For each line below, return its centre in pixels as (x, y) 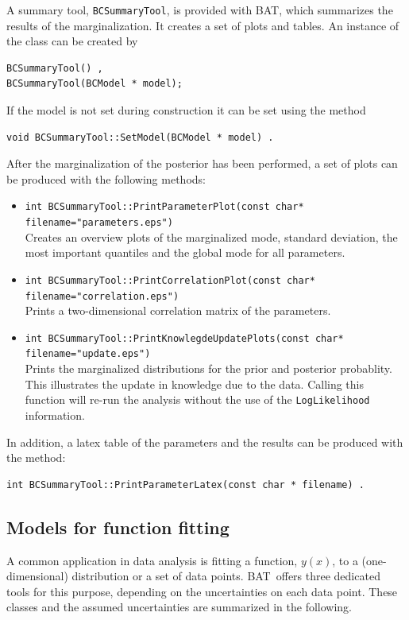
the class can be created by (72, 41)
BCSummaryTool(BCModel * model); (95, 84)
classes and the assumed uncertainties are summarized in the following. (179, 607)
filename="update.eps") (88, 354)
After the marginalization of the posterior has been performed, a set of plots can (202, 163)
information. (55, 415)
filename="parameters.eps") (99, 223)
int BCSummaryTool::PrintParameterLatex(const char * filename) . (186, 484)
